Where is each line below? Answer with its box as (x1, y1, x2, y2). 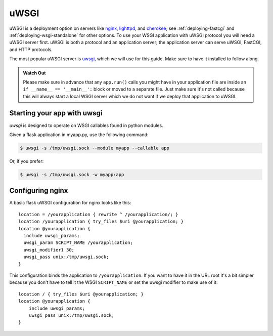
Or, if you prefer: (9, 158, 44, 164)
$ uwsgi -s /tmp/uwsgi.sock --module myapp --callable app (20, 145, 169, 151)
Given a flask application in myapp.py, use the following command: (9, 132, 149, 138)
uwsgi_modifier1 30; (23, 247, 75, 253)
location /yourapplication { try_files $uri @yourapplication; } (18, 219, 184, 225)
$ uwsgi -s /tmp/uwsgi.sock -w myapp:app (20, 172, 124, 177)
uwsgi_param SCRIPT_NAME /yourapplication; (23, 240, 133, 245)
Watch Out (23, 70, 46, 76)
